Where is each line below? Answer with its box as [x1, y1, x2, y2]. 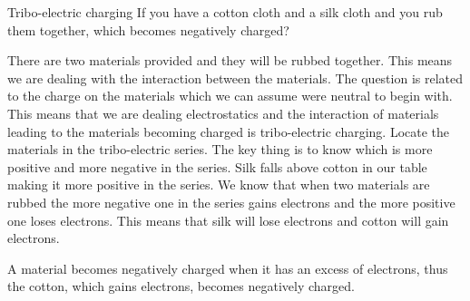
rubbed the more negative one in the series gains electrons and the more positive [7, 192, 455, 211]
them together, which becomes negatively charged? [7, 20, 289, 39]
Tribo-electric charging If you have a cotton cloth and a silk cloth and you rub [7, 3, 443, 21]
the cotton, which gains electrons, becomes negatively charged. [7, 277, 355, 296]
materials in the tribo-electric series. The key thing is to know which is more [7, 140, 433, 159]
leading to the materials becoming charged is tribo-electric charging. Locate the [7, 121, 450, 141]
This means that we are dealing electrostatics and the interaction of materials [7, 103, 439, 122]
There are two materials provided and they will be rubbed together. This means [7, 51, 453, 70]
